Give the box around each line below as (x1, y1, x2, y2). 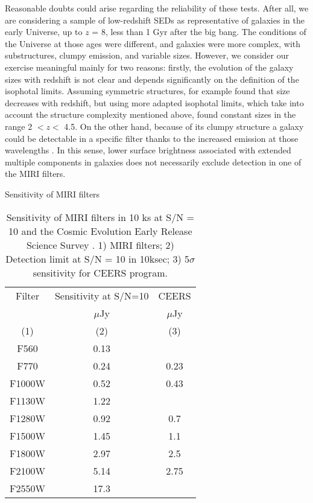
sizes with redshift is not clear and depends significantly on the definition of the (5, 72, 299, 85)
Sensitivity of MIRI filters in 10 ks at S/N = (6, 210, 194, 224)
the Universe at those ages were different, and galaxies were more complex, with (5, 37, 301, 50)
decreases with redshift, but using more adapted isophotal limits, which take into (5, 96, 304, 109)
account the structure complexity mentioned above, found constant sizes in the (5, 108, 296, 121)
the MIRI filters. (5, 167, 66, 180)
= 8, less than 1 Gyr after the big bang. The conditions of (92, 25, 306, 38)
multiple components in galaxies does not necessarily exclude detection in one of (5, 155, 302, 168)
